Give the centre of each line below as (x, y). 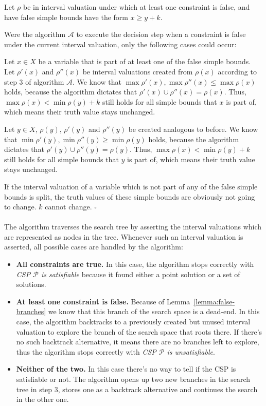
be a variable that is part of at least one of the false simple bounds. (145, 61)
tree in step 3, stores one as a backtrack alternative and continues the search (137, 389)
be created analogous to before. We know (193, 129)
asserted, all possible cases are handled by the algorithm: (94, 247)
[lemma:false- (214, 301)
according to (237, 71)
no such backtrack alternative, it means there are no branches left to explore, (138, 342)
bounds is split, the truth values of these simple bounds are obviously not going (130, 196)
